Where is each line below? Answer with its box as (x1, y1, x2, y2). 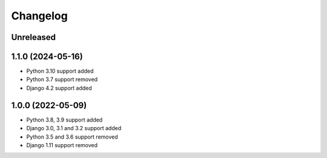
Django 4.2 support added (26, 84, 92, 91)
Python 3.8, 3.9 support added (26, 116, 103, 123)
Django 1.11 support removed (26, 141, 98, 148)
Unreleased (11, 32, 56, 42)
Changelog (11, 9, 68, 22)
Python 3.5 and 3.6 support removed (26, 133, 118, 140)
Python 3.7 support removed (26, 76, 98, 83)
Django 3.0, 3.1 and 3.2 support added (26, 125, 122, 132)
